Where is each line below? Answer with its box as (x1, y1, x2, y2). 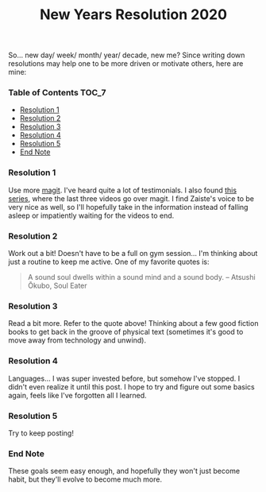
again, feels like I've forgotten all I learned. (8, 390, 147, 400)
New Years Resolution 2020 (39, 6, 228, 24)
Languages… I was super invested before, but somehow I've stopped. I (8, 374, 241, 383)
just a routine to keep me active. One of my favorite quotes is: (8, 257, 210, 267)
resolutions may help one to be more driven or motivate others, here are (8, 59, 244, 68)
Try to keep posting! (8, 428, 74, 438)
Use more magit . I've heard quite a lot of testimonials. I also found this (8, 185, 237, 195)
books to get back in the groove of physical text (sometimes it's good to (8, 327, 244, 337)
